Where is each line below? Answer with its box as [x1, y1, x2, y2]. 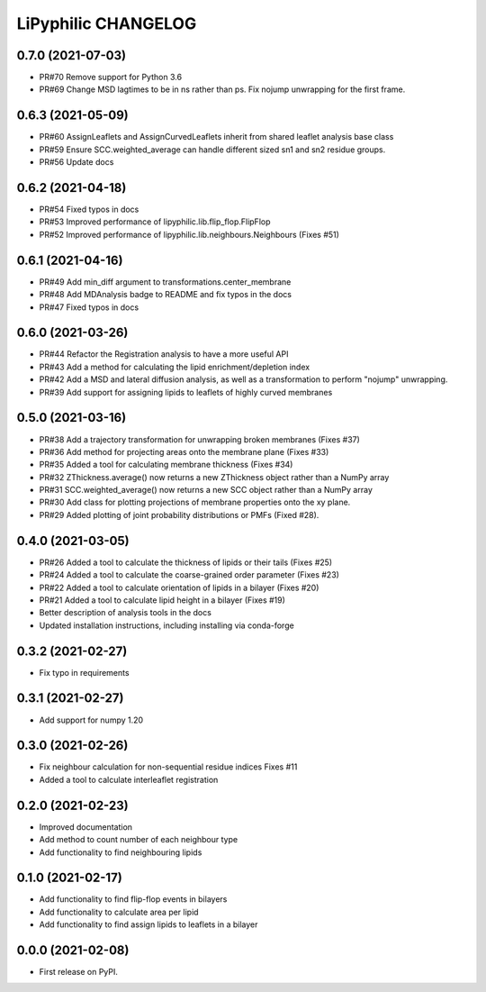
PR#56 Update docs [39, 157, 114, 168]
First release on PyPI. [39, 967, 119, 978]
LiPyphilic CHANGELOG [16, 14, 197, 33]
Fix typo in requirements [39, 667, 130, 678]
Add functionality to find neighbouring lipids [39, 847, 202, 858]
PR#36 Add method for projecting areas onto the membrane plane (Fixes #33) [39, 446, 329, 457]
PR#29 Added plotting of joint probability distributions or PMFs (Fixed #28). [39, 509, 319, 520]
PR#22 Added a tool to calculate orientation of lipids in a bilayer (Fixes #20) [39, 582, 319, 593]
